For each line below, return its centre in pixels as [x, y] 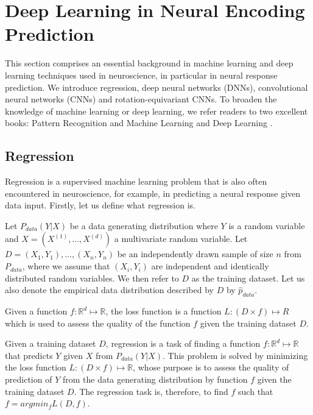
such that [256, 391]
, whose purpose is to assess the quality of [211, 367]
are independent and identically [210, 266]
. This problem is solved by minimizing [235, 355]
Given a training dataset [51, 343]
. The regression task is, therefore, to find [151, 391]
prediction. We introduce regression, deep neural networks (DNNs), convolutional [156, 87]
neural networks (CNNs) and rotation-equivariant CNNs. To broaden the [141, 99]
